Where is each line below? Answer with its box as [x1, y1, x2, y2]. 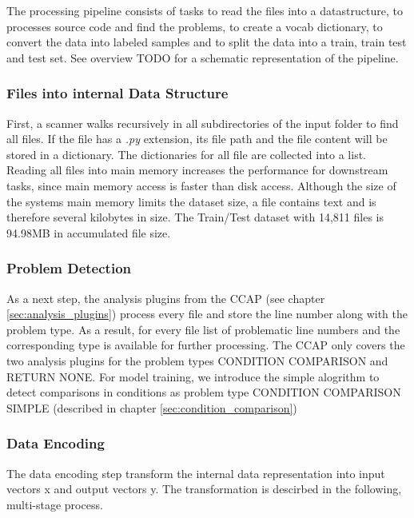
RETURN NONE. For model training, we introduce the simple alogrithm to [6, 368, 380, 385]
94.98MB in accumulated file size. [6, 224, 171, 241]
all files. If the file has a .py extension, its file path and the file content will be [6, 130, 388, 147]
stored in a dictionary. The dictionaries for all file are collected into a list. [6, 145, 366, 162]
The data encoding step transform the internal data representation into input [6, 464, 385, 481]
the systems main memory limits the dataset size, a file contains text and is [6, 193, 376, 209]
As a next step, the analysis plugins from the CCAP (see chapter [6, 289, 325, 306]
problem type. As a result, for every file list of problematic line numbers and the [6, 321, 400, 337]
